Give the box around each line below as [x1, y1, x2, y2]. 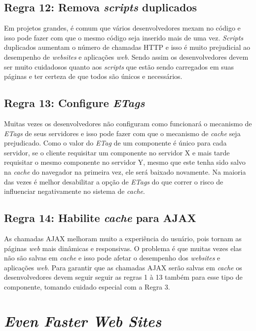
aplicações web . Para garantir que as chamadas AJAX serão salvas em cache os [4, 262, 242, 272]
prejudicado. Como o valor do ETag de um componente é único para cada [4, 138, 227, 148]
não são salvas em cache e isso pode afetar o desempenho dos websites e [4, 253, 220, 263]
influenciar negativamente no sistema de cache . [4, 186, 145, 196]
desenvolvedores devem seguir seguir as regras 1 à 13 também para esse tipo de [4, 272, 243, 282]
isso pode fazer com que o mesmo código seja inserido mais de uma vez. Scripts [4, 32, 244, 42]
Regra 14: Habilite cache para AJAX [4, 210, 196, 225]
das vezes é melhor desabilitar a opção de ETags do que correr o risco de [4, 176, 223, 186]
